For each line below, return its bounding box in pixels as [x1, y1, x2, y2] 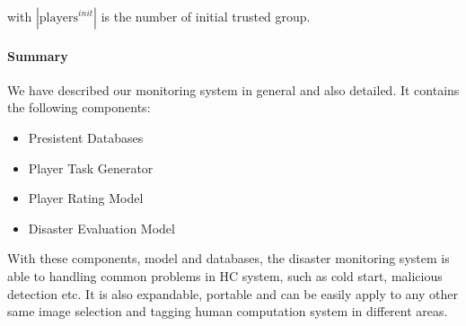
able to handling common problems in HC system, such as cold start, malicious [7, 266, 443, 285]
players [39, 12, 79, 24]
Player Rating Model [28, 189, 144, 207]
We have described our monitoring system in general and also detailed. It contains [7, 80, 460, 99]
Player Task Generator [28, 158, 154, 177]
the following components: [7, 98, 151, 117]
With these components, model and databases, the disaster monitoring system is [7, 249, 450, 268]
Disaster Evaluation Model [28, 218, 175, 237]
